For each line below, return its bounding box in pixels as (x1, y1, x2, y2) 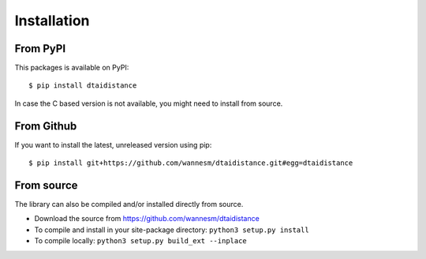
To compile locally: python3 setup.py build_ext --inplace (34, 236, 248, 246)
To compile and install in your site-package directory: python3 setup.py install (34, 225, 309, 235)
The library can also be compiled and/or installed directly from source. (14, 200, 244, 209)
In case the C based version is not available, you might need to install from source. (14, 99, 283, 108)
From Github (14, 119, 77, 133)
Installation (14, 12, 90, 29)
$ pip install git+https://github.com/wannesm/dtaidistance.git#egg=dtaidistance (28, 159, 353, 167)
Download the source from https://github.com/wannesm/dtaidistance (34, 214, 260, 223)
